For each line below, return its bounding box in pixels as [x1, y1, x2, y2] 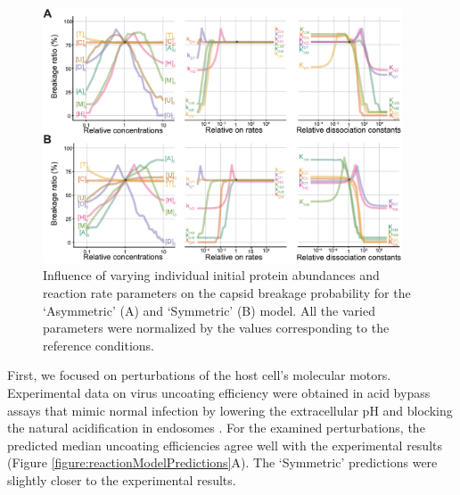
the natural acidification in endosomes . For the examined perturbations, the [7, 418, 425, 437]
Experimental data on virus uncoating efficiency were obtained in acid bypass [7, 383, 431, 401]
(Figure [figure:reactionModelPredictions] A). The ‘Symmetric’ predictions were [7, 453, 438, 472]
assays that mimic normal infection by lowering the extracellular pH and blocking [7, 400, 453, 419]
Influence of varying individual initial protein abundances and [43, 266, 380, 285]
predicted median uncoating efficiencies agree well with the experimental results [7, 435, 443, 454]
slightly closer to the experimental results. [7, 470, 236, 489]
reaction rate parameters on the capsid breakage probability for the [43, 283, 411, 301]
